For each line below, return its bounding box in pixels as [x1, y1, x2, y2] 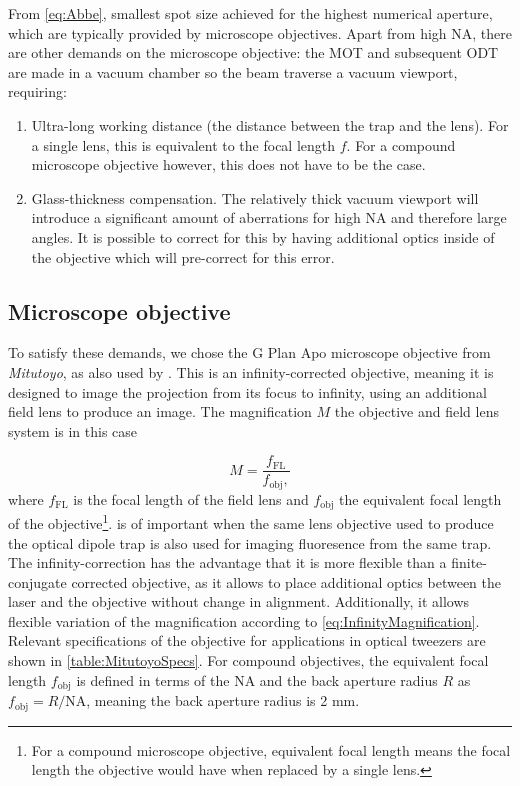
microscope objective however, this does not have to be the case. [31, 154, 426, 175]
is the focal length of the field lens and [73, 488, 309, 509]
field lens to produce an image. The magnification [8, 401, 312, 422]
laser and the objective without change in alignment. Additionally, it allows [8, 591, 470, 612]
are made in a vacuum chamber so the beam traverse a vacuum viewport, [8, 61, 458, 82]
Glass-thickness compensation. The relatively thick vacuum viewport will [31, 187, 479, 208]
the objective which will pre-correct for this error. [31, 246, 335, 267]
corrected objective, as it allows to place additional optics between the [71, 571, 501, 592]
